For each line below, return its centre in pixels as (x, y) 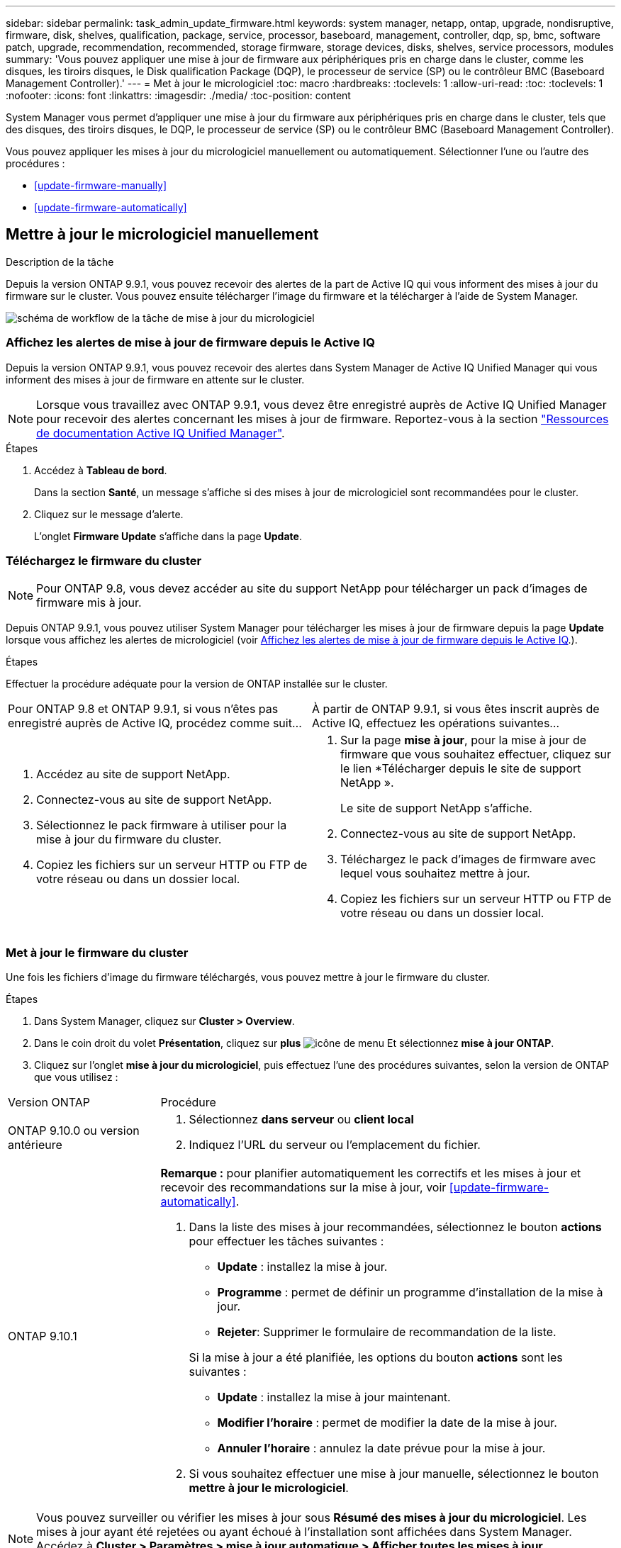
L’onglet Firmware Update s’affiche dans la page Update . (168, 536)
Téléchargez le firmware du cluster (104, 560)
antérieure (35, 1145)
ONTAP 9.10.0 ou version (74, 1131)
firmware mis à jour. (89, 603)
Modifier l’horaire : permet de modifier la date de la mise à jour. (387, 1423)
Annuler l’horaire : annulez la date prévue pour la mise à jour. (381, 1448)
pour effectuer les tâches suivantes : (286, 1241)
